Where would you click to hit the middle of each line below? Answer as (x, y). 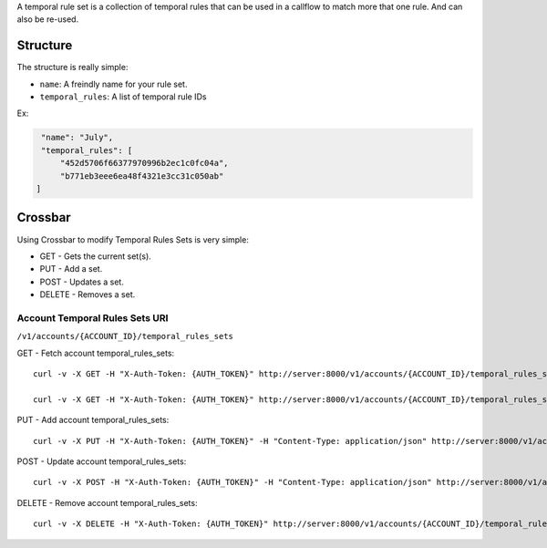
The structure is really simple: (72, 67)
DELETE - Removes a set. (88, 295)
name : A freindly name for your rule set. (114, 84)
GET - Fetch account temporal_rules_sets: (96, 353)
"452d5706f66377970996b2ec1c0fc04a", (144, 163)
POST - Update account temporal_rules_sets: (102, 461)
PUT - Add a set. (71, 269)
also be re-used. (48, 19)
